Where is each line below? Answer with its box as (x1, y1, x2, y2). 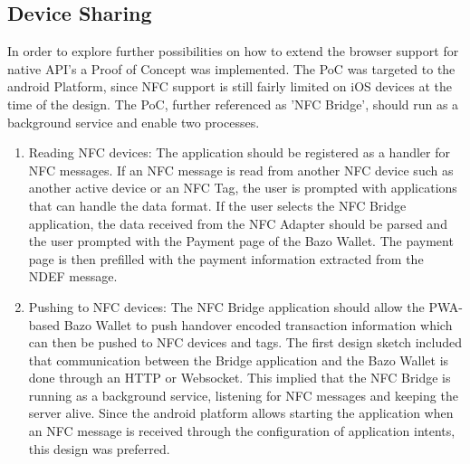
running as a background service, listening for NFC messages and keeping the (28, 385, 458, 404)
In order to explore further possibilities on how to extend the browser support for (7, 42, 459, 61)
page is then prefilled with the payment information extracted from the (28, 249, 424, 268)
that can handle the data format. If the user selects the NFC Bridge (28, 195, 407, 214)
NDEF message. (28, 267, 118, 286)
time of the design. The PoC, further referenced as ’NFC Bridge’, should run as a (7, 94, 459, 113)
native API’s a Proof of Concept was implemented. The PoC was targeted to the (7, 59, 456, 78)
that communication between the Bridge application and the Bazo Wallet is (28, 350, 449, 369)
